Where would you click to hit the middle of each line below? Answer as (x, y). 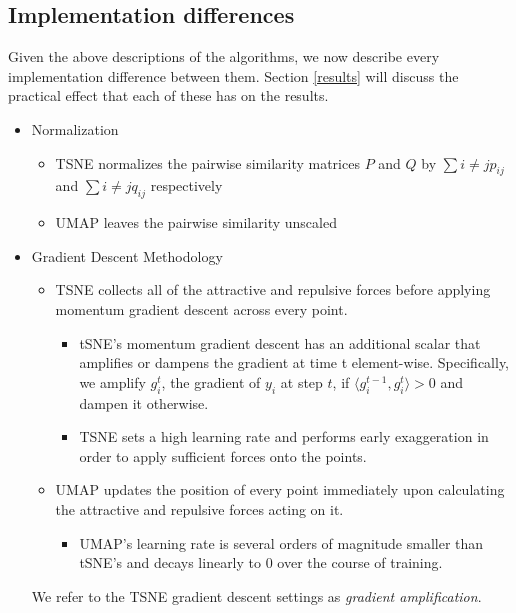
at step (301, 381)
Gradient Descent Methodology (127, 255)
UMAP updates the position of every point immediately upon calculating (280, 489)
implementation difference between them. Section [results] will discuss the (233, 75)
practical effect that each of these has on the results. (168, 95)
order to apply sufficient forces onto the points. (223, 455)
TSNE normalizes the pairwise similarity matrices (207, 162)
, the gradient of (211, 381)
